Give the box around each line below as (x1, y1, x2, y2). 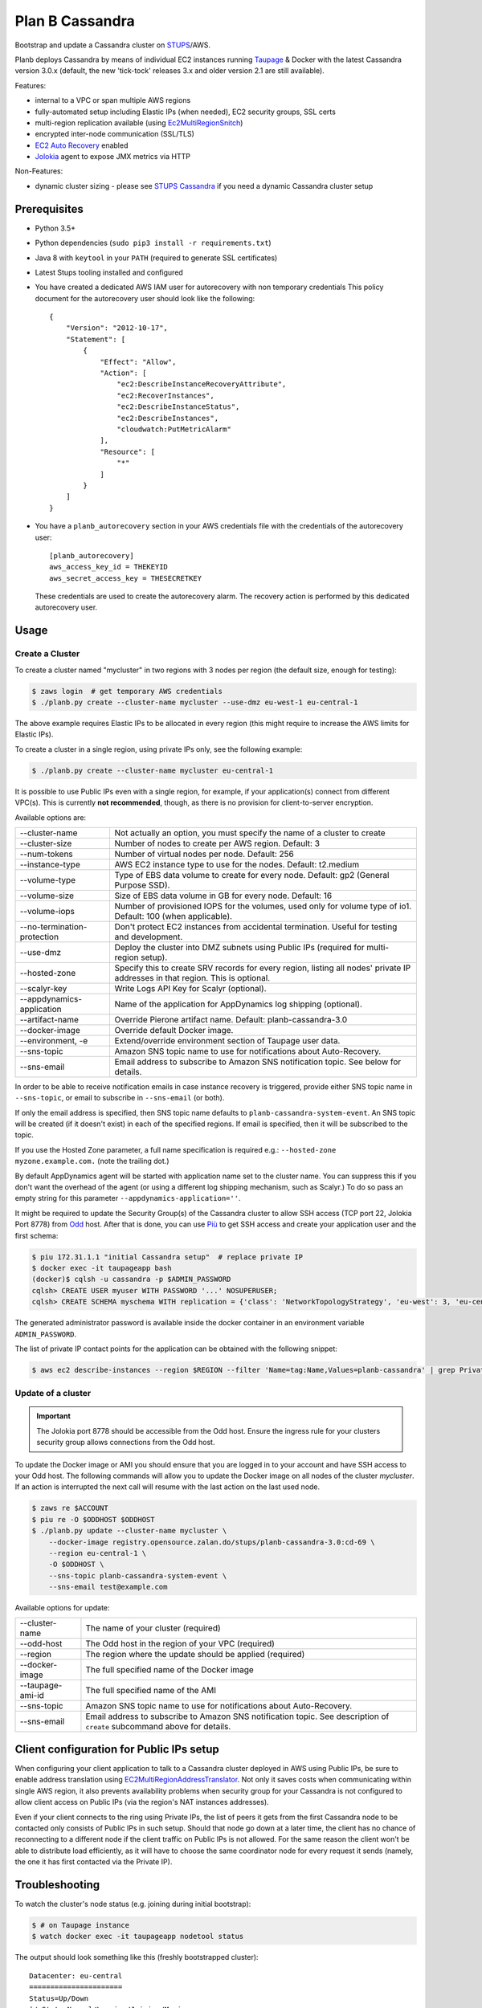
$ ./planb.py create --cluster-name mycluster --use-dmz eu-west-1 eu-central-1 (31, 698, 358, 707)
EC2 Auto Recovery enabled (35, 141, 129, 150)
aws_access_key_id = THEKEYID (49, 562, 169, 572)
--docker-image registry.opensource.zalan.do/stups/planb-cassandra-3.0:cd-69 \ (48, 1537, 375, 1546)
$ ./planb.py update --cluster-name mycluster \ (31, 1526, 227, 1536)
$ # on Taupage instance (31, 1920, 130, 1930)
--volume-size (19, 890, 75, 901)
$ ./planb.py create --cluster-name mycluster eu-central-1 (31, 765, 274, 775)
